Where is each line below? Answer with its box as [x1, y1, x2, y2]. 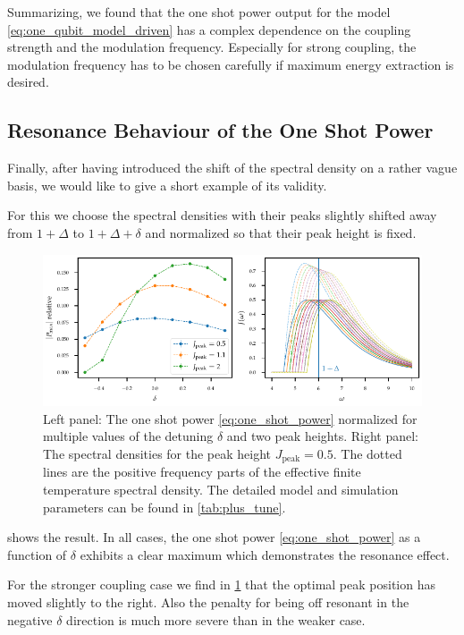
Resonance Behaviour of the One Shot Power [7, 116, 434, 144]
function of [7, 545, 67, 563]
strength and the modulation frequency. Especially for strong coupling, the [7, 38, 417, 56]
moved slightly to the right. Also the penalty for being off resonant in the [7, 592, 409, 611]
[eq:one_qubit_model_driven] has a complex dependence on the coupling [7, 20, 411, 38]
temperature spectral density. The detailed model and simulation [43, 479, 399, 498]
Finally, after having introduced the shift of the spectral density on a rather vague [7, 158, 458, 177]
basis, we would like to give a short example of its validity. [7, 175, 327, 194]
